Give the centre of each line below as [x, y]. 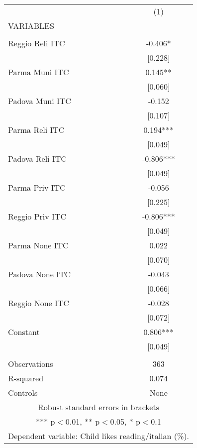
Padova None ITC [39, 274]
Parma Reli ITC [36, 130]
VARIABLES [31, 26]
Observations [31, 364]
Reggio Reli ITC [37, 43]
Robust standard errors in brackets [98, 407]
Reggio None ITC [39, 303]
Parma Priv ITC [37, 187]
